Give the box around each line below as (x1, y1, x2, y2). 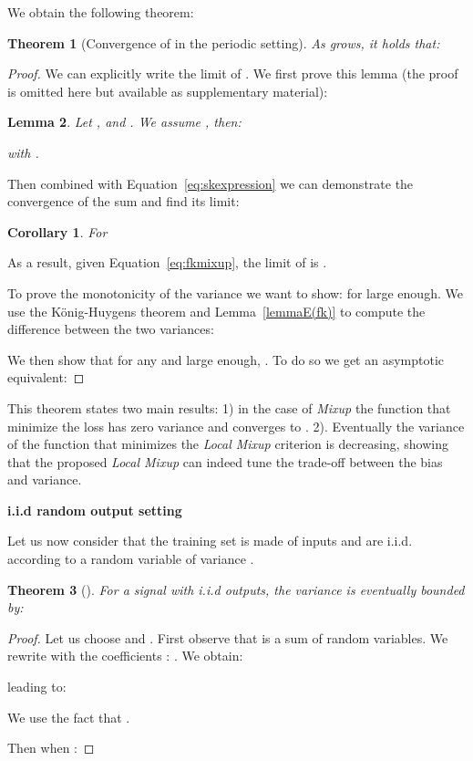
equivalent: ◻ (7, 368, 85, 387)
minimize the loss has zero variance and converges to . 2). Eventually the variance (7, 416, 465, 435)
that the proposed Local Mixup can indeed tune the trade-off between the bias (7, 452, 443, 471)
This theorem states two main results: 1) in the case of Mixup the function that (7, 398, 451, 417)
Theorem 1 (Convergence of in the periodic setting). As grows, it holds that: (7, 33, 440, 52)
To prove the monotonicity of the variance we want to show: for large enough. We (7, 283, 463, 302)
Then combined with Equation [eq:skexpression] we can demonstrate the (7, 173, 414, 193)
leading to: (7, 677, 67, 696)
